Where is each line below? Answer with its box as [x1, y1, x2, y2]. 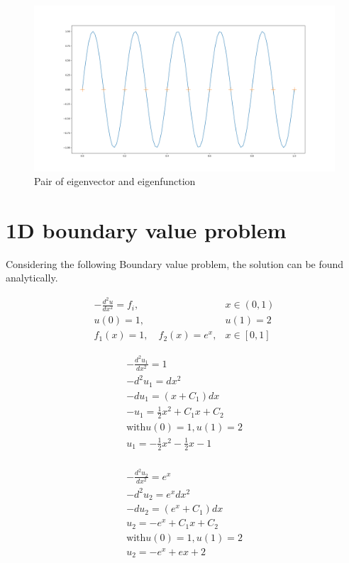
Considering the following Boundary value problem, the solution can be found [6, 256, 344, 271]
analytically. [6, 270, 58, 285]
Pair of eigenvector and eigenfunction [34, 174, 196, 189]
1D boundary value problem [6, 215, 287, 244]
